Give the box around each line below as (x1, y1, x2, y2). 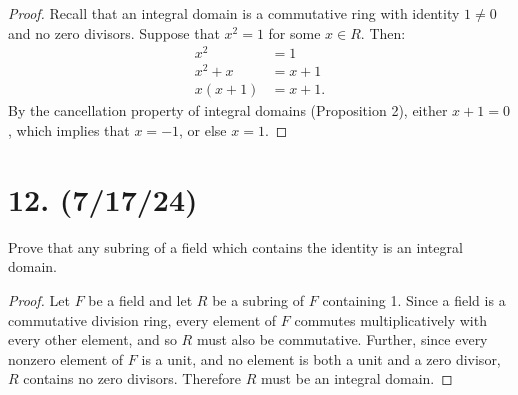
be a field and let (88, 289, 193, 310)
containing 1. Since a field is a (322, 289, 506, 310)
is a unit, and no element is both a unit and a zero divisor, (141, 348, 501, 369)
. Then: (360, 22, 406, 43)
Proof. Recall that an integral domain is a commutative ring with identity (8, 3, 460, 23)
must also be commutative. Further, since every (196, 329, 488, 350)
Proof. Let (8, 289, 70, 310)
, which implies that (8, 120, 130, 141)
